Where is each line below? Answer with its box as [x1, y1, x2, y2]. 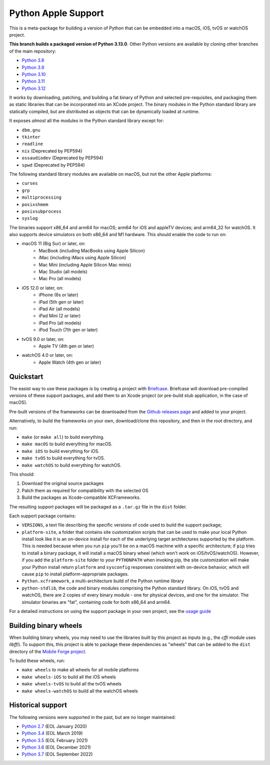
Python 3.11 [21, 78, 45, 85]
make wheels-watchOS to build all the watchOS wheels [21, 688, 138, 694]
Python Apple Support [9, 8, 104, 19]
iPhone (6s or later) [38, 292, 78, 298]
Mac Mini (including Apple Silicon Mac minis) [38, 262, 131, 268]
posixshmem [21, 202, 48, 207]
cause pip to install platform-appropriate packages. [21, 571, 129, 577]
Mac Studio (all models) [38, 269, 87, 275]
